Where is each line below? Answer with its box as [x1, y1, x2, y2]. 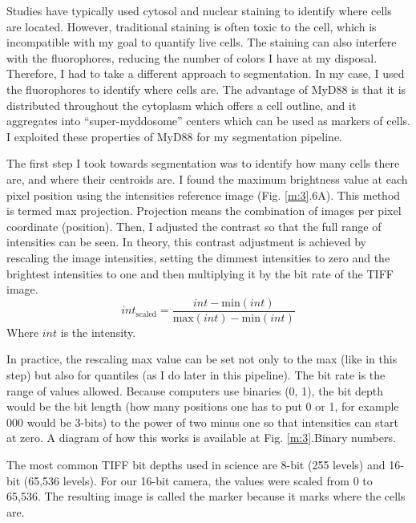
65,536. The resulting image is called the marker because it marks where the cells [6, 488, 406, 505]
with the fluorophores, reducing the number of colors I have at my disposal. [6, 49, 378, 66]
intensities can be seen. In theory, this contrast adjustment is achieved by [6, 233, 366, 250]
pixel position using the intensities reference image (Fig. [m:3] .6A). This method [6, 186, 401, 203]
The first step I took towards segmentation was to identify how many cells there [6, 155, 400, 172]
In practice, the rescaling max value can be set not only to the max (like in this [6, 351, 398, 367]
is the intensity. [60, 323, 136, 340]
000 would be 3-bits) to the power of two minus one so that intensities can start [6, 413, 398, 430]
